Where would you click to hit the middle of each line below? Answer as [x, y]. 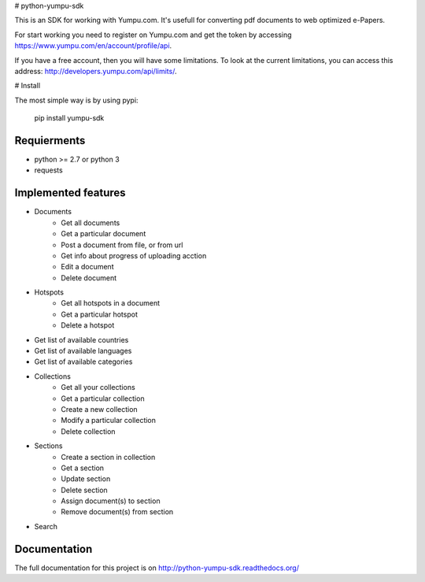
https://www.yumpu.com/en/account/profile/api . [93, 46]
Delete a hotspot [88, 325]
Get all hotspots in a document [111, 303]
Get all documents [91, 222]
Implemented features [70, 193]
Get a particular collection [103, 399]
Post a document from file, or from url [122, 245]
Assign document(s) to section [111, 501]
